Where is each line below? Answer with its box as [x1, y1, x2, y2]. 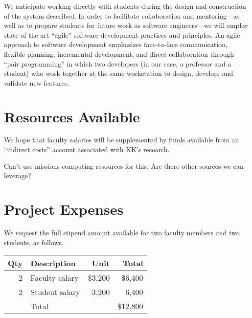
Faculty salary [30, 272, 79, 284]
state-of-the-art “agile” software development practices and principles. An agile [4, 29, 240, 40]
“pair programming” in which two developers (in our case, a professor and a [4, 58, 231, 68]
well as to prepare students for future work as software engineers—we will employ [4, 20, 249, 30]
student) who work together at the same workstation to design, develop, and [4, 68, 233, 78]
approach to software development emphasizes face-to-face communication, [4, 39, 228, 49]
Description [30, 257, 76, 269]
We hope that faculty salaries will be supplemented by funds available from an [4, 135, 239, 145]
